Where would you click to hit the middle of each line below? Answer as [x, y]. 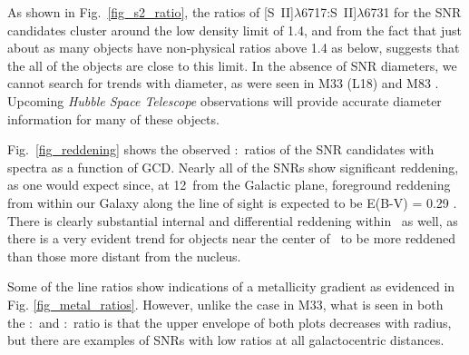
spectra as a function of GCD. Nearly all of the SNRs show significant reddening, [233, 167]
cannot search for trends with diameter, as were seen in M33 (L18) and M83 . [223, 83]
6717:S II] [329, 12]
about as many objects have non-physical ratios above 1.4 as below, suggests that [234, 48]
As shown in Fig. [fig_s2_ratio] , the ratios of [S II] [151, 12]
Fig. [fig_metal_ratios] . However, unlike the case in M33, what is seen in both [225, 304]
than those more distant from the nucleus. [124, 256]
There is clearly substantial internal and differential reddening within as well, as [233, 220]
